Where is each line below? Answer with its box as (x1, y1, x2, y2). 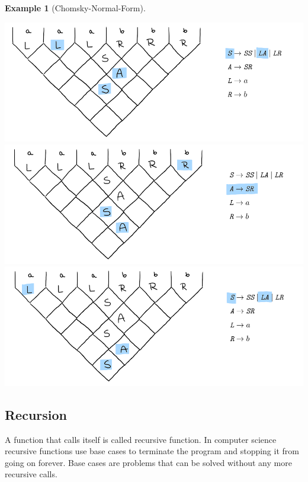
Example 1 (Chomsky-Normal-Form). (5, 2, 146, 14)
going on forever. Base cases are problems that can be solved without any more (5, 456, 292, 468)
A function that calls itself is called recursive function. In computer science (5, 433, 277, 445)
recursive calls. (5, 468, 57, 480)
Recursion (5, 405, 68, 423)
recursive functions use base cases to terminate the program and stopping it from (5, 445, 299, 457)
